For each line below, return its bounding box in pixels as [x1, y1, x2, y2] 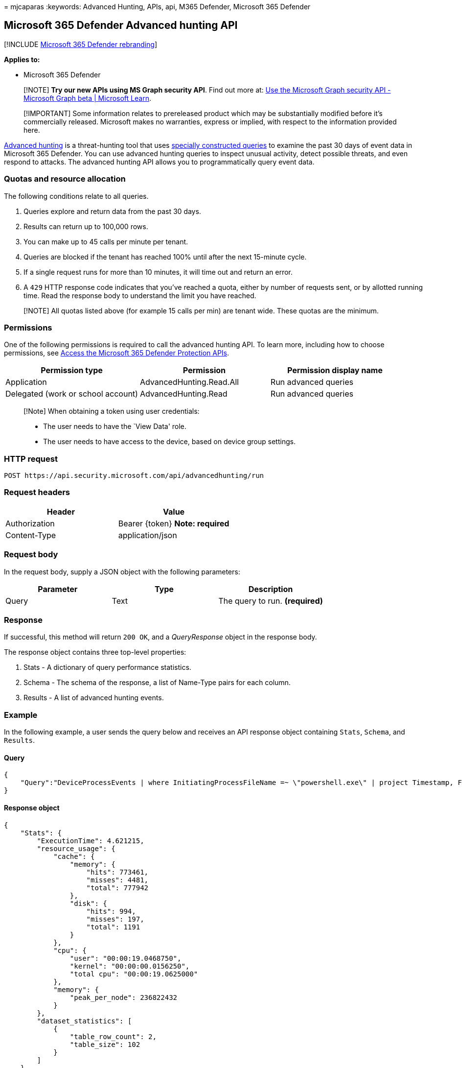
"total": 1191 [86, 923, 140, 931]
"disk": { [69, 899, 107, 907]
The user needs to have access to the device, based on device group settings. [43, 437, 296, 446]
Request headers [4, 487, 70, 498]
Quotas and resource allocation [4, 174, 126, 184]
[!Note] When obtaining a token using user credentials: [23, 407, 200, 416]
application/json [118, 530, 177, 540]
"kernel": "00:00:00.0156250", [69, 962, 190, 970]
